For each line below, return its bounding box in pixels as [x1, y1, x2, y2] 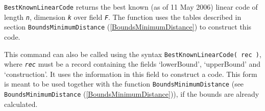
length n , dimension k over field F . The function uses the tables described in [4, 11, 242, 22]
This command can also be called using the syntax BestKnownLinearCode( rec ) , [4, 48, 261, 59]
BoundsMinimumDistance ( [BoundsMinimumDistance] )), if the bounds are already [4, 89, 259, 99]
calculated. [4, 98, 38, 109]
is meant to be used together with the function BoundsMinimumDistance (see [4, 78, 244, 89]
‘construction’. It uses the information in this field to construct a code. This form [4, 68, 257, 79]
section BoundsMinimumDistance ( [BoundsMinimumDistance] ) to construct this [4, 21, 252, 32]
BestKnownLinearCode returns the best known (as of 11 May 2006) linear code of [4, 2, 258, 12]
